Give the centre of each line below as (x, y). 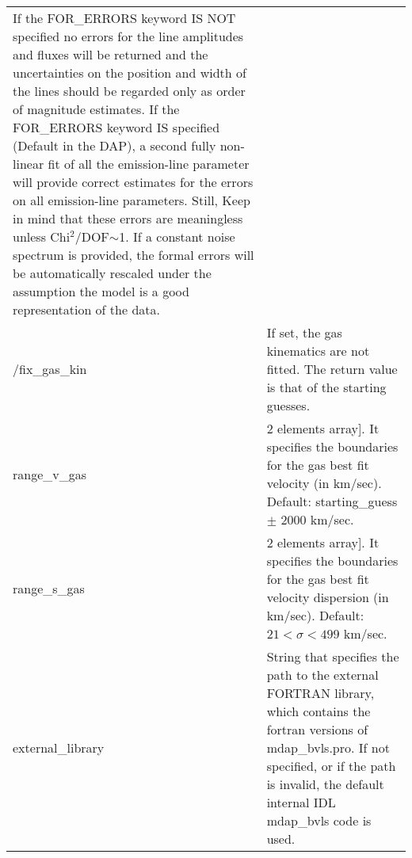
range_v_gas (50, 474)
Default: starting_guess (332, 501)
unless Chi (42, 236)
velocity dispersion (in (328, 597)
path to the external (322, 675)
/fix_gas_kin (50, 369)
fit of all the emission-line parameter (149, 164)
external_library (59, 747)
